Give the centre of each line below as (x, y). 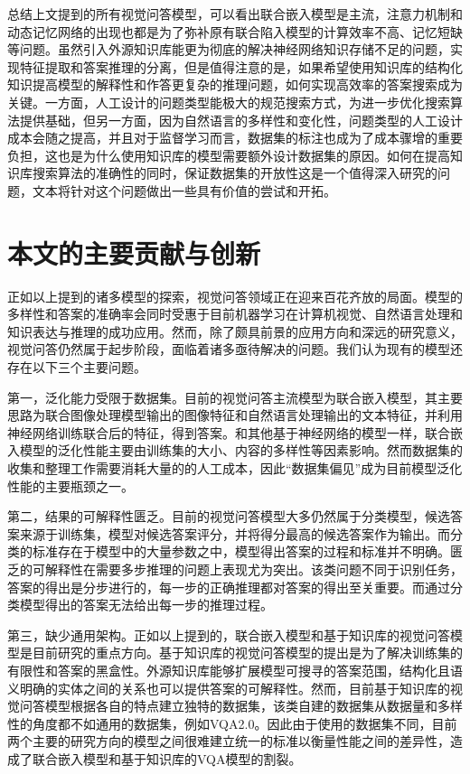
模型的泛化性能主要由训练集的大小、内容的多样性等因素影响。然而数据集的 (241, 450)
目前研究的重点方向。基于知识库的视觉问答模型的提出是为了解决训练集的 (247, 653)
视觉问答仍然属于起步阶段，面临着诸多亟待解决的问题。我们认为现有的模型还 (235, 349)
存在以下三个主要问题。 (77, 367)
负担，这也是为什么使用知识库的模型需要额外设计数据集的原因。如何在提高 (229, 155)
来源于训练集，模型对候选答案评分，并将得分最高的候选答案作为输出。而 (235, 533)
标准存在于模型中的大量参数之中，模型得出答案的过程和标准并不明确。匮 (247, 551)
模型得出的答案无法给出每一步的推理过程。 (146, 605)
